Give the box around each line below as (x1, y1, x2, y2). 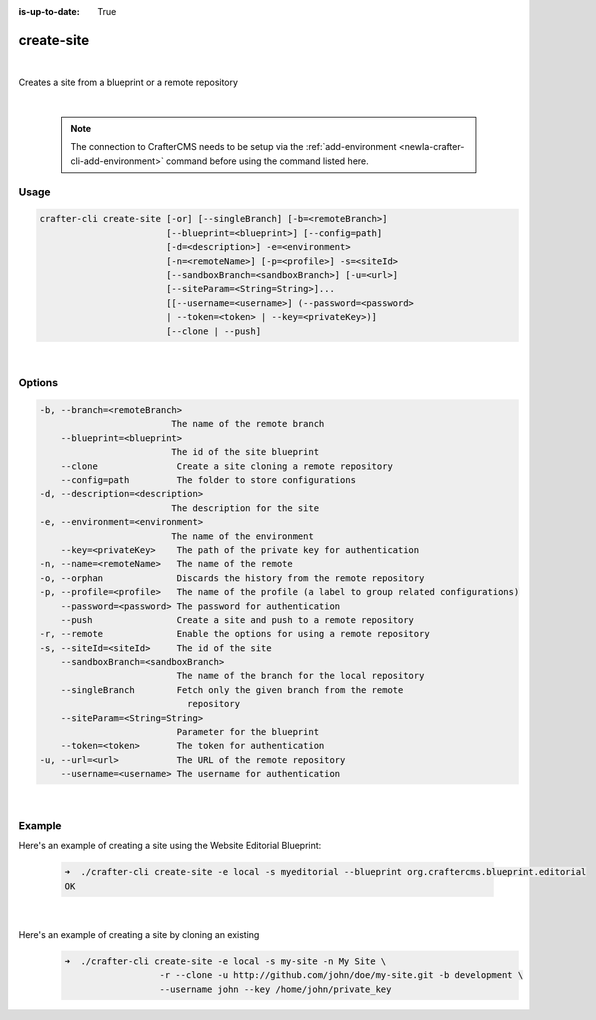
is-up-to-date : (18, 6, 80, 17)
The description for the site (171, 502, 320, 514)
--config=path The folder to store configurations (60, 475, 357, 486)
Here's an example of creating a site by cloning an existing (18, 929, 260, 941)
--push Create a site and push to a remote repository (60, 614, 415, 625)
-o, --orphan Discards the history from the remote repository (39, 572, 425, 584)
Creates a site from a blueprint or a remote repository (18, 76, 239, 89)
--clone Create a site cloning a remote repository (60, 460, 394, 472)
